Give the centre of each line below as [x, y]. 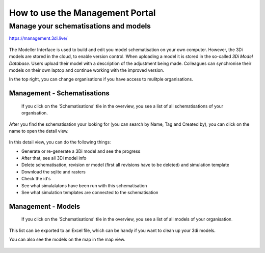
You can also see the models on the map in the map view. [67, 239]
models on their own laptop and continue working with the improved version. [87, 70]
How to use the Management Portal [82, 13]
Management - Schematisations [59, 93]
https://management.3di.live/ [38, 38]
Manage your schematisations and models [80, 26]
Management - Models [45, 206]
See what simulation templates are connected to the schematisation [90, 193]
